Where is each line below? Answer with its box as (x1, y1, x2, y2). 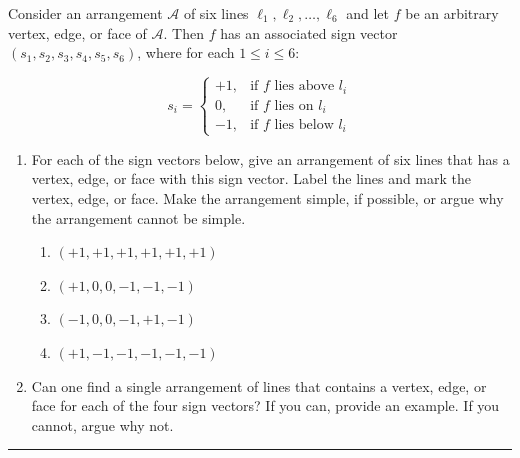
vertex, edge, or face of (8, 22, 147, 43)
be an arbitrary (405, 3, 499, 23)
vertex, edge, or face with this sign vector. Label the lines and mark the (31, 168, 472, 189)
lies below (274, 118, 334, 133)
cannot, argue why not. (31, 414, 174, 435)
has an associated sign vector (220, 22, 398, 43)
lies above (274, 79, 335, 94)
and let (346, 3, 390, 23)
